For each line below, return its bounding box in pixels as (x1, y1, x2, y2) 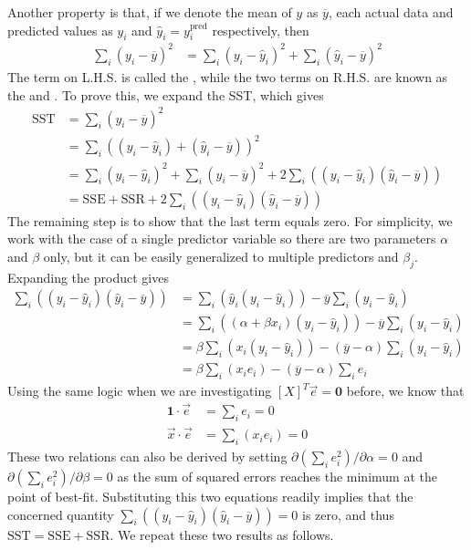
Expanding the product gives (7, 267, 169, 286)
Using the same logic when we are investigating (7, 381, 272, 400)
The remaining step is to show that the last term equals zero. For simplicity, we (7, 211, 453, 230)
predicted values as (7, 20, 113, 39)
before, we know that (346, 381, 465, 400)
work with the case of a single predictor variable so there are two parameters (7, 229, 436, 248)
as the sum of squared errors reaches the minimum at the (117, 466, 437, 485)
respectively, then (212, 20, 309, 39)
